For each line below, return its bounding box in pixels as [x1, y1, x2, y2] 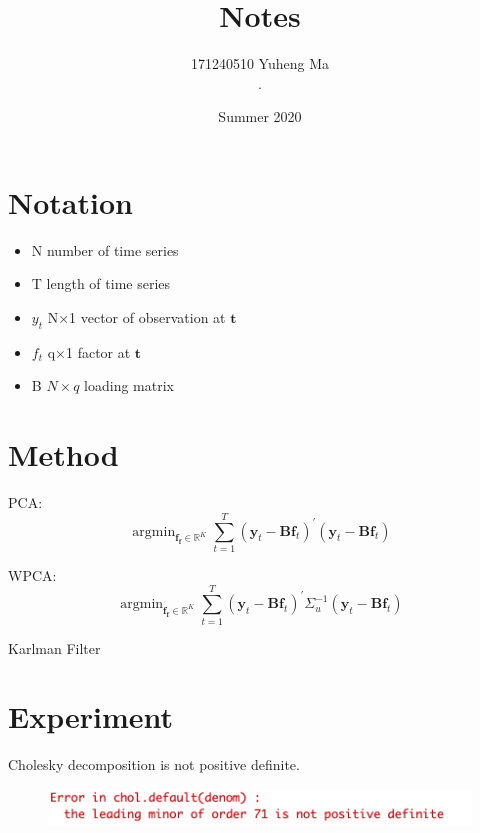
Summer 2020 [218, 106, 302, 127]
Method [8, 434, 119, 475]
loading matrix [84, 375, 174, 396]
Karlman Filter [8, 637, 101, 658]
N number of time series [31, 239, 179, 260]
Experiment [8, 696, 174, 737]
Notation [8, 181, 133, 222]
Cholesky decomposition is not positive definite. [8, 754, 300, 775]
